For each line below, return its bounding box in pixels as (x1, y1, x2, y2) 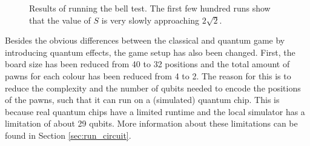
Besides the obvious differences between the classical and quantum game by (5, 34, 285, 47)
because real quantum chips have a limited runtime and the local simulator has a (5, 105, 305, 118)
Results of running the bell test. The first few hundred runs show (29, 2, 271, 14)
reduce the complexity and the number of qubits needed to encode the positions (5, 81, 301, 94)
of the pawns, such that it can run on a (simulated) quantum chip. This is (5, 93, 280, 106)
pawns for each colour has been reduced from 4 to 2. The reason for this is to (5, 69, 291, 82)
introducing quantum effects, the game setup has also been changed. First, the (5, 45, 295, 58)
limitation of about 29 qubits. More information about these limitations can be (5, 117, 298, 130)
